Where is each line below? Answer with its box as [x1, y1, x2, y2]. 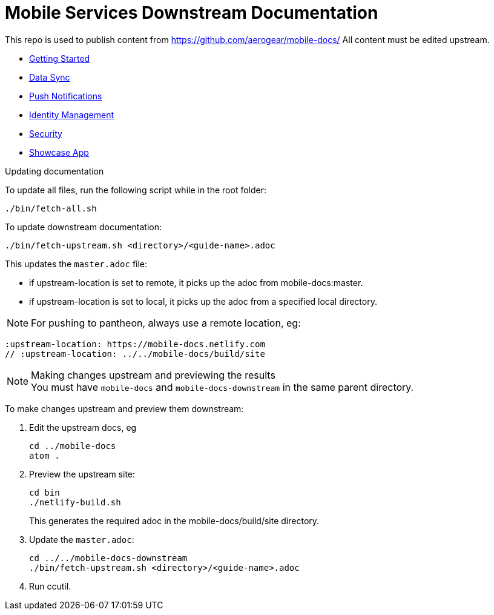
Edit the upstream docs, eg [29, 422, 137, 433]
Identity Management [29, 109, 114, 120]
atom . [29, 450, 60, 460]
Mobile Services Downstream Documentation [5, 2, 378, 23]
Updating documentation [5, 165, 104, 176]
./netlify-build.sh [29, 497, 121, 507]
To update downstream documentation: [5, 221, 162, 232]
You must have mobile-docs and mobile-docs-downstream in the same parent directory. [31, 381, 414, 393]
